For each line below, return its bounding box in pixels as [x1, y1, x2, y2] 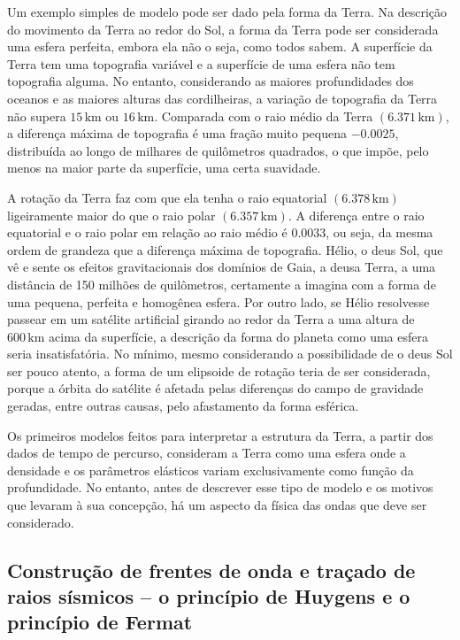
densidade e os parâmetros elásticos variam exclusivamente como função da [7, 460, 414, 479]
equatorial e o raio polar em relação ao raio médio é [7, 223, 287, 242]
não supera [7, 106, 66, 125]
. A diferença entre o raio [287, 205, 425, 224]
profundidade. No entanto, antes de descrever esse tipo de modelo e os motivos [7, 478, 433, 497]
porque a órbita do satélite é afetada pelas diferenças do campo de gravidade [7, 379, 424, 397]
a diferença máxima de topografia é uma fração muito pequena [7, 124, 347, 143]
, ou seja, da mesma [326, 223, 433, 242]
